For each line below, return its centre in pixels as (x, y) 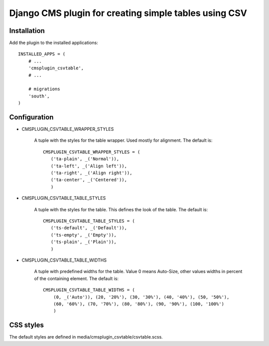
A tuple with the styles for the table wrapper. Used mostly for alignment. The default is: (123, 140)
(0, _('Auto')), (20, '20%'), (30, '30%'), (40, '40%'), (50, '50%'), (141, 297)
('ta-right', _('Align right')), (91, 173)
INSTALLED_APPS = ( (42, 54)
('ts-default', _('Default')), (89, 228)
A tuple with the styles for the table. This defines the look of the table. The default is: (121, 209)
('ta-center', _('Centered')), (89, 180)
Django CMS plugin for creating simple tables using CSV (128, 13)
